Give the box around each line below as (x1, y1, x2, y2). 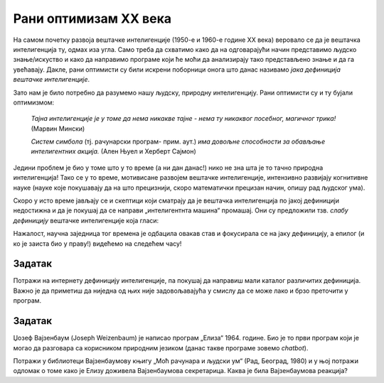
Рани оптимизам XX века (13, 11, 172, 26)
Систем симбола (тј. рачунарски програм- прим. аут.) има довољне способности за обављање (31, 137, 326, 146)
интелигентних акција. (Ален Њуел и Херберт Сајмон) (31, 147, 197, 156)
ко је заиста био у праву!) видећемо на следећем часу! (13, 239, 182, 248)
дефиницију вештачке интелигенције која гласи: (13, 216, 159, 225)
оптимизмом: (13, 98, 55, 107)
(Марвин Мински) (31, 124, 85, 133)
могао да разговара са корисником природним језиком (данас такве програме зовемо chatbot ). (13, 343, 309, 352)
